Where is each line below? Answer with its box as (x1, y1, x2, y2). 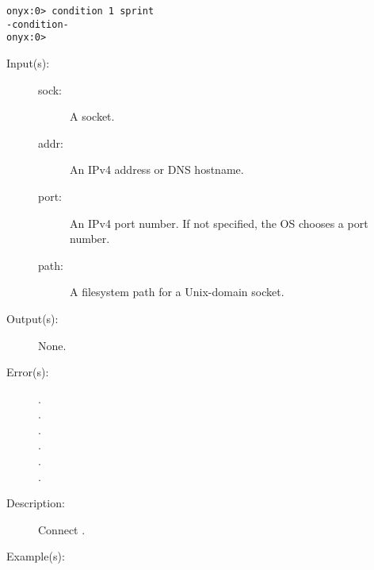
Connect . (38, 521, 86, 537)
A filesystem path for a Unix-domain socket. (70, 283, 284, 300)
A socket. (70, 108, 115, 125)
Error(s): (6, 364, 49, 380)
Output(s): (6, 310, 59, 326)
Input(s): (6, 54, 50, 71)
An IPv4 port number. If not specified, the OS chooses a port (70, 214, 368, 231)
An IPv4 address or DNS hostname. (70, 161, 244, 178)
